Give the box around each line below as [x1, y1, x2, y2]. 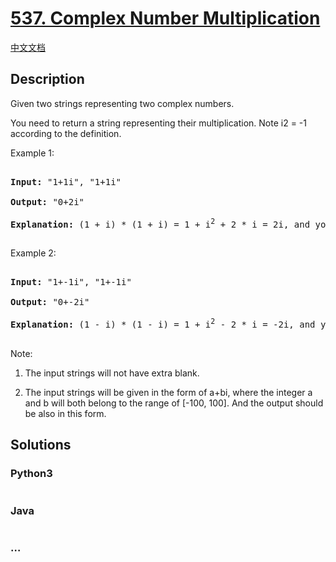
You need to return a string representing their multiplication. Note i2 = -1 [10, 117, 307, 129]
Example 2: [10, 247, 57, 259]
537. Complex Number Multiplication [10, 7, 321, 30]
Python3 [10, 467, 53, 481]
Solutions [10, 437, 72, 454]
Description [10, 71, 85, 88]
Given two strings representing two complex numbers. [10, 97, 235, 109]
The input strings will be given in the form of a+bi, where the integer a [24, 387, 313, 399]
